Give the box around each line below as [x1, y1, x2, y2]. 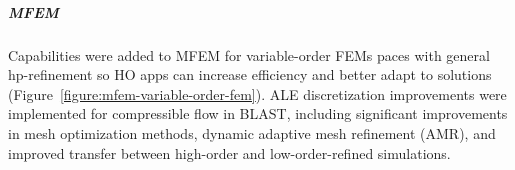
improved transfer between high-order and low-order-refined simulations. [8, 142, 451, 163]
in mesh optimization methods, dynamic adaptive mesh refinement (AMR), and [8, 122, 496, 143]
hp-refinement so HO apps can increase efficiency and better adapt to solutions [8, 64, 492, 85]
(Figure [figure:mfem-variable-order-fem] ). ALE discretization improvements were [8, 83, 507, 104]
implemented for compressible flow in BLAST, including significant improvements [8, 103, 508, 124]
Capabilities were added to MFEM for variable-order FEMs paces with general [8, 44, 490, 65]
